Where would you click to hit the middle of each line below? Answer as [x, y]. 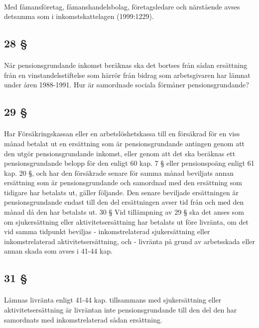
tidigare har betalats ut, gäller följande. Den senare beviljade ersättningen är [121, 192]
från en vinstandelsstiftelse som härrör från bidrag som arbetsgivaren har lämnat [127, 75]
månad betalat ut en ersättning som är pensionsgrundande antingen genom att [125, 143]
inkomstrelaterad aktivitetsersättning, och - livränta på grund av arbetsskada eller [129, 241]
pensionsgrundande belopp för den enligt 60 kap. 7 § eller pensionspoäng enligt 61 [129, 163]
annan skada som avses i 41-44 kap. [59, 251]
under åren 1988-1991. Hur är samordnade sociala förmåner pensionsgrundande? [127, 85]
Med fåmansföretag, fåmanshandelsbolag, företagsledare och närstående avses [122, 6]
